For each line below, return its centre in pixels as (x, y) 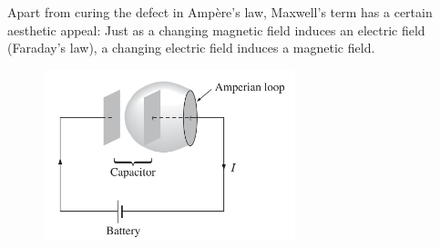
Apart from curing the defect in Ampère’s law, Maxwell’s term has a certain (220, 12)
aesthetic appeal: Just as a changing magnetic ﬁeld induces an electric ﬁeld (216, 30)
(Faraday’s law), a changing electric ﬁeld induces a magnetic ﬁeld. (191, 48)
